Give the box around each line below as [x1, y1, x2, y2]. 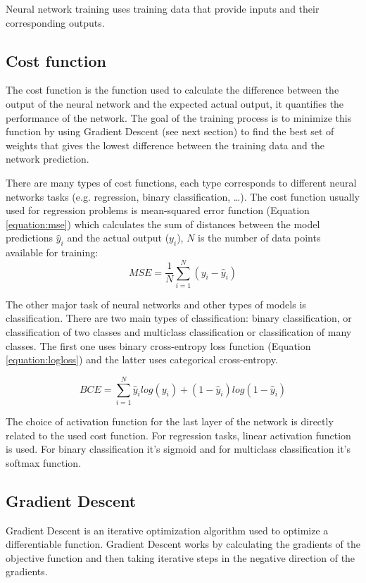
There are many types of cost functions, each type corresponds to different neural [6, 175, 357, 189]
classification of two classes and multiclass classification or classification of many [6, 325, 352, 339]
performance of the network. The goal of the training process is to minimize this [6, 110, 352, 125]
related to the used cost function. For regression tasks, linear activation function [6, 427, 351, 442]
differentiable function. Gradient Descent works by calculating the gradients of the [6, 537, 360, 551]
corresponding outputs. [6, 15, 105, 30]
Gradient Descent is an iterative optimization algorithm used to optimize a [6, 522, 329, 537]
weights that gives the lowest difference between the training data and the [6, 137, 324, 152]
